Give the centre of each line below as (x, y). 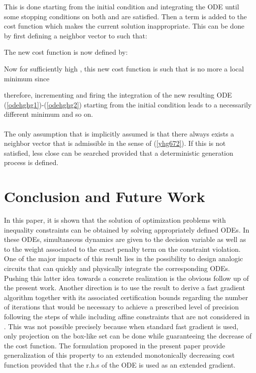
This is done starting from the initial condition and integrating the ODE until (122, 6)
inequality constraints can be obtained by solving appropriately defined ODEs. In (127, 229)
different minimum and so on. (48, 114)
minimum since (27, 78)
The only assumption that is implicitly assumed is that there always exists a (119, 133)
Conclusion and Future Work (105, 196)
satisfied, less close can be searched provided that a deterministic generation (119, 153)
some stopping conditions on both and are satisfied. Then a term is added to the (126, 16)
